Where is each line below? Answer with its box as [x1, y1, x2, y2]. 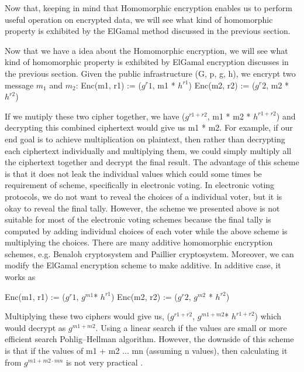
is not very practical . [65, 356, 143, 368]
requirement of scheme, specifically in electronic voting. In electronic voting [5, 179, 275, 191]
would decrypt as [5, 321, 66, 333]
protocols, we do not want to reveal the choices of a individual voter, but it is [5, 190, 282, 202]
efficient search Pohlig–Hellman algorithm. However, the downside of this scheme [5, 333, 294, 345]
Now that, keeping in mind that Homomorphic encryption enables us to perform [5, 2, 292, 13]
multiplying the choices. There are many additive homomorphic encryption [5, 236, 273, 248]
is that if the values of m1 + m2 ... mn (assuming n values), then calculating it [5, 344, 288, 357]
